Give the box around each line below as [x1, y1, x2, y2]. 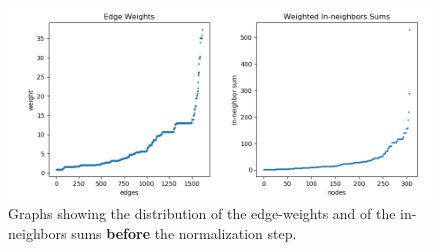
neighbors [8, 222, 67, 243]
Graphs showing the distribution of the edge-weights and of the [8, 203, 396, 224]
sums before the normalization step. [71, 222, 297, 243]
